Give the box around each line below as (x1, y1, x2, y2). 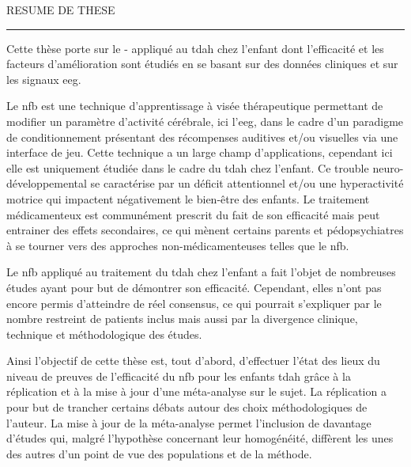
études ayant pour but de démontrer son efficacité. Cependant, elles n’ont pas (6, 279, 382, 295)
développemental (6, 175, 87, 192)
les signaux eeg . (6, 70, 81, 87)
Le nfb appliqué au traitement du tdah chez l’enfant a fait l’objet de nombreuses (6, 264, 396, 280)
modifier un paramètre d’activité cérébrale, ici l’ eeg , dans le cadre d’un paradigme (6, 112, 404, 129)
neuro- (372, 159, 404, 176)
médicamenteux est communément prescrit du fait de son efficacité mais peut (6, 206, 380, 222)
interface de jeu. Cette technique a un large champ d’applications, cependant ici (6, 144, 393, 161)
